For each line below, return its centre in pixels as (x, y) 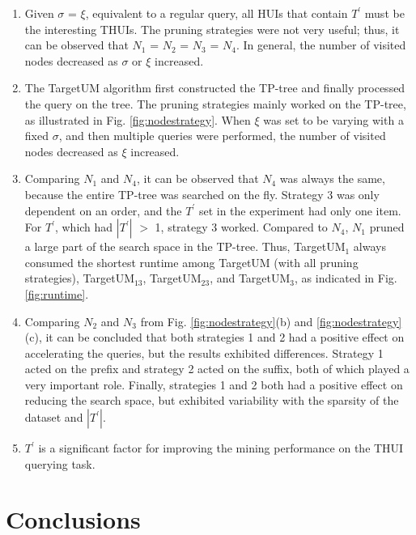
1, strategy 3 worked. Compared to (241, 227)
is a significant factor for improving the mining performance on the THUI (221, 448)
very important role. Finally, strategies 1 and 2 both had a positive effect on (214, 384)
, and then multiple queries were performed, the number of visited (222, 136)
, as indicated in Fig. (346, 278)
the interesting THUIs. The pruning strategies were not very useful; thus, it (212, 29)
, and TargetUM (250, 278)
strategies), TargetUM (79, 278)
